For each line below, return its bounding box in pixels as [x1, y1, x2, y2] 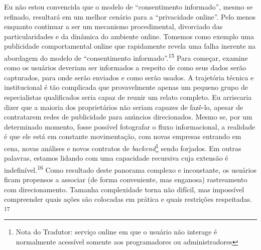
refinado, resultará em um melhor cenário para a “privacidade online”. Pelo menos [4, 11, 256, 22]
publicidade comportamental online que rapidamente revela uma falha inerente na [4, 41, 256, 51]
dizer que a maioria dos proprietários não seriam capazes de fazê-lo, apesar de [4, 101, 243, 112]
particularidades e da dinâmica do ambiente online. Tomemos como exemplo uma [4, 31, 254, 41]
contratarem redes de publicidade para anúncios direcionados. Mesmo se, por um [4, 111, 252, 122]
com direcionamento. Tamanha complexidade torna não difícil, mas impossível [4, 184, 244, 194]
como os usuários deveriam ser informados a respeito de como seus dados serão [4, 62, 246, 73]
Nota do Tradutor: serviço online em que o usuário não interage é [16, 226, 217, 237]
